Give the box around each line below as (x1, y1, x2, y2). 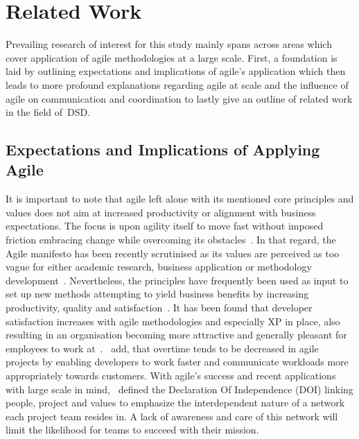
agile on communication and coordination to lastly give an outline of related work (6, 91, 353, 105)
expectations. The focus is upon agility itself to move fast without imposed (6, 218, 324, 233)
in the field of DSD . (6, 105, 91, 119)
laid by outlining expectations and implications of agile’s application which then (6, 64, 346, 78)
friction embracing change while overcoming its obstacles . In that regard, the (6, 232, 336, 247)
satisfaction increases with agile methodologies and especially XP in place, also (6, 313, 340, 328)
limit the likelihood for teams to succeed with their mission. (6, 422, 259, 437)
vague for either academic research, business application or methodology (6, 259, 312, 274)
